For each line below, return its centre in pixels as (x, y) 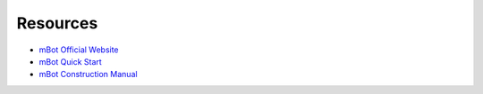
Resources (57, 23)
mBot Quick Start (70, 61)
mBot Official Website (79, 50)
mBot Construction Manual (88, 74)
